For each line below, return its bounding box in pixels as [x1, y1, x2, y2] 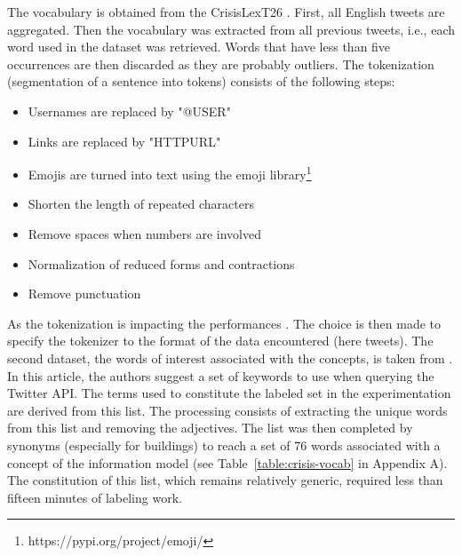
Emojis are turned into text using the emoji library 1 [28, 163, 312, 183]
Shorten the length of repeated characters [28, 195, 254, 213]
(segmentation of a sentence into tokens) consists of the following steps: [7, 72, 395, 91]
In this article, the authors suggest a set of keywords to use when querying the [7, 366, 434, 385]
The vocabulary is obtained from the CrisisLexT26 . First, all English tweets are [7, 3, 445, 20]
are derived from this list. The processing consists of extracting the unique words [7, 401, 448, 419]
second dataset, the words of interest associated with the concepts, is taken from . [7, 348, 453, 367]
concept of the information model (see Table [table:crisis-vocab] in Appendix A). [7, 453, 448, 472]
